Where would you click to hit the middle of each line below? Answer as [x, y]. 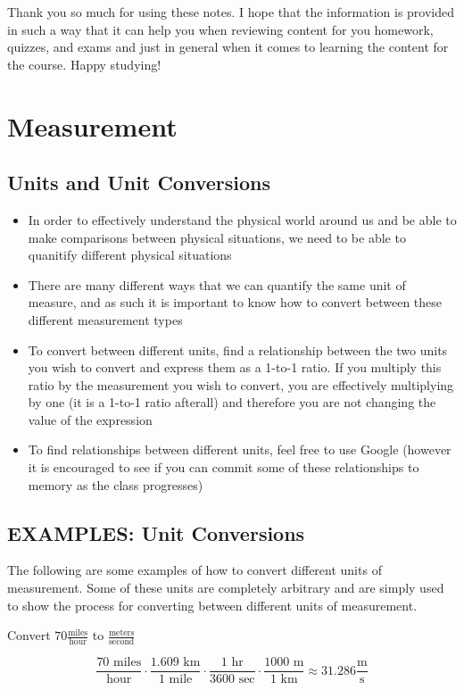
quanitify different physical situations [130, 255]
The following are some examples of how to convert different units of [195, 570]
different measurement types [105, 319]
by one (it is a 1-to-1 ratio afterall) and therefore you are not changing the [232, 402]
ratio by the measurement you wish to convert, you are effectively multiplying [241, 384]
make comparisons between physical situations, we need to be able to [217, 237]
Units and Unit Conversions [139, 183]
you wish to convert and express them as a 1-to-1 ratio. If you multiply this [235, 367]
